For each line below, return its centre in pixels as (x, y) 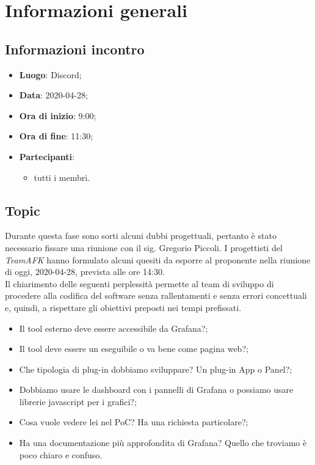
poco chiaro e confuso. (61, 454)
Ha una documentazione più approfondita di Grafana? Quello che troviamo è (163, 443)
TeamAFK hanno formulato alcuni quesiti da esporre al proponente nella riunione (158, 259)
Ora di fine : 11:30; (56, 136)
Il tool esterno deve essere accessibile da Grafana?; (114, 328)
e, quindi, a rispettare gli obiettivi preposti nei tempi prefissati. (123, 307)
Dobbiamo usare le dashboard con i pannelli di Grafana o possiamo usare (156, 390)
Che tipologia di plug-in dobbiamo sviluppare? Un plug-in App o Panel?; (156, 369)
